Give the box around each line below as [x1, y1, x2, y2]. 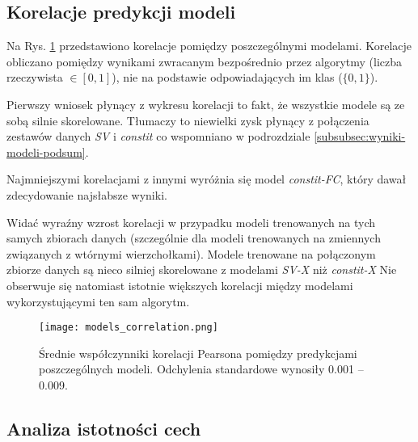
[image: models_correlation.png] [39, 322, 218, 334]
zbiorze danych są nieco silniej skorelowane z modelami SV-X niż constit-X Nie [6, 261, 397, 278]
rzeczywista [6, 69, 63, 86]
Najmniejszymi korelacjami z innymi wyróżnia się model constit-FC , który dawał [6, 170, 407, 187]
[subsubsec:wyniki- [314, 128, 406, 145]
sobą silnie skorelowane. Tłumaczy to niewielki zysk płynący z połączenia [6, 112, 369, 128]
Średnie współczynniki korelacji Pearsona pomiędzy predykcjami [39, 344, 357, 361]
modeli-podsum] [6, 143, 86, 160]
